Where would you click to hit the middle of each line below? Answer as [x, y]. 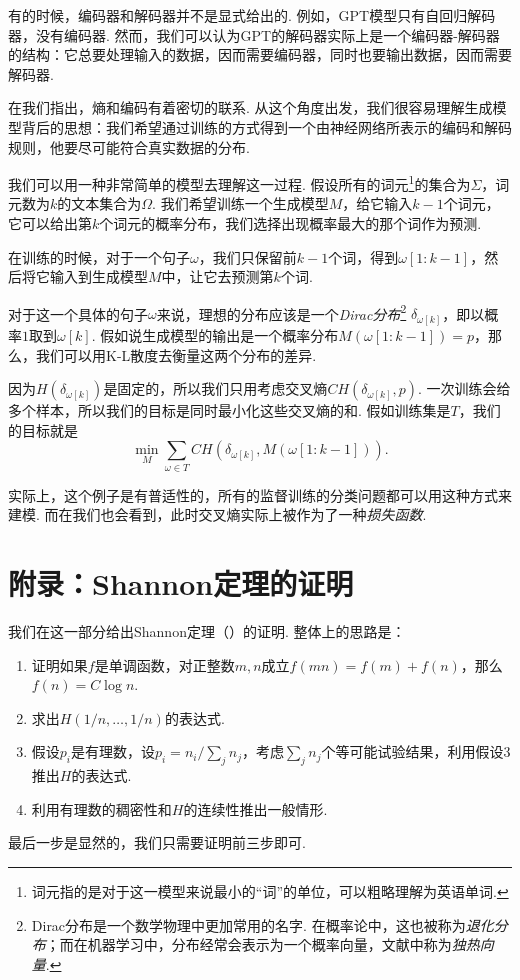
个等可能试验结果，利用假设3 [416, 751]
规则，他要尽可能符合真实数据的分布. [129, 146]
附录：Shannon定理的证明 [181, 583]
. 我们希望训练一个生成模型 [240, 203]
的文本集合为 [99, 203]
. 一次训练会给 [464, 388]
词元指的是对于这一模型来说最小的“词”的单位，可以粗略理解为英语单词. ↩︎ [270, 890]
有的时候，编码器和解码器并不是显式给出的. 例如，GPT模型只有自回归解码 [252, 15]
